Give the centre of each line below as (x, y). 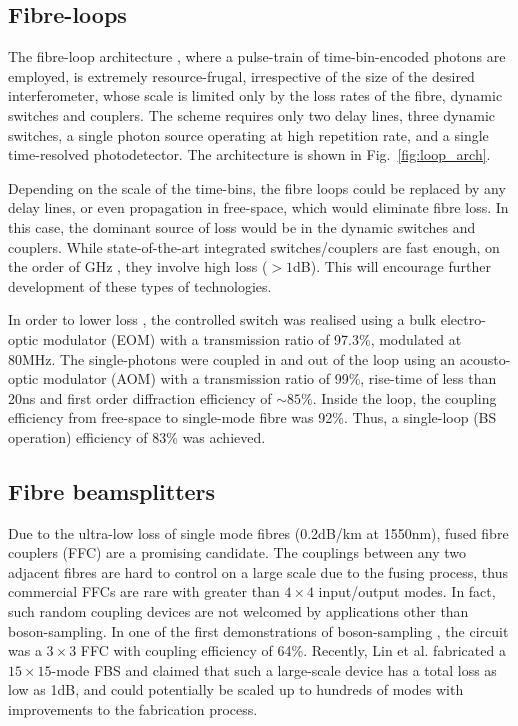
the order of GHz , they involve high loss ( (138, 266)
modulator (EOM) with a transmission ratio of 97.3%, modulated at (252, 338)
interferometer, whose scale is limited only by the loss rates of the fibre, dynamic (255, 95)
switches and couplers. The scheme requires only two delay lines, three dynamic (252, 114)
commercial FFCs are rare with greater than (144, 591)
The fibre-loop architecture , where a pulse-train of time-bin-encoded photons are (257, 56)
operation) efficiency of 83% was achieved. (137, 436)
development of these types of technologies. (140, 285)
